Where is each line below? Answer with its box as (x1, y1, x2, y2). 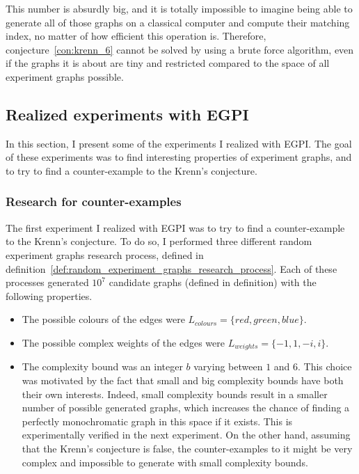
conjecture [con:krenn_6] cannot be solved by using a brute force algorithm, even (6, 42, 354, 56)
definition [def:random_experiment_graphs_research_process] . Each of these (6, 261, 337, 276)
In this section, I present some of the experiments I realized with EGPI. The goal (6, 136, 352, 150)
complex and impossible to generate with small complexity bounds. (22, 455, 308, 469)
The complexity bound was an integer (22, 359, 183, 374)
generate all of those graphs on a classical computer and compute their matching (6, 15, 350, 29)
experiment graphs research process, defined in (6, 247, 204, 262)
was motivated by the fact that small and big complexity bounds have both (22, 372, 344, 387)
